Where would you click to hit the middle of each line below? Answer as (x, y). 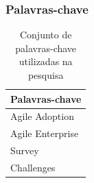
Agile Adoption (42, 116)
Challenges (33, 167)
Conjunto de (46, 35)
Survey (25, 150)
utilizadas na (46, 61)
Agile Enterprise (45, 133)
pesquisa (46, 75)
